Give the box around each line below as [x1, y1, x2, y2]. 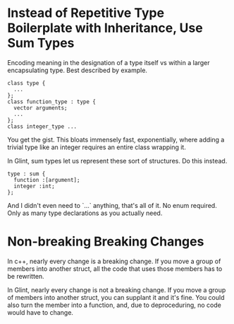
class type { [7, 79, 46, 86]
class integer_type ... [7, 122, 78, 130]
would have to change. [7, 308, 74, 316]
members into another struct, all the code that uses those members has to [7, 264, 223, 273]
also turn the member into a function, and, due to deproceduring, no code [7, 301, 222, 309]
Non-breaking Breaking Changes [7, 233, 204, 250]
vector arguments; [13, 104, 68, 111]
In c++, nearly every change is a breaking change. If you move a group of [7, 257, 221, 265]
